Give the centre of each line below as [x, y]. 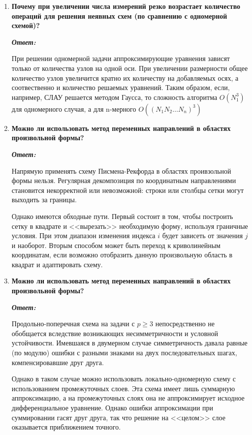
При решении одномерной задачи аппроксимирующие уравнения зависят [121, 58]
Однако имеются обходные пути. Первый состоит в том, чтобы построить [122, 216]
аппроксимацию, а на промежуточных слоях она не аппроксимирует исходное [128, 398]
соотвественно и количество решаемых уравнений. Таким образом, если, [121, 87]
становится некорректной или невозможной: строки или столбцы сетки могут [128, 190]
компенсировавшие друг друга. [58, 362]
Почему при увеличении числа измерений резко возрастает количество [126, 6]
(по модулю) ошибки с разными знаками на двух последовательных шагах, [124, 353]
